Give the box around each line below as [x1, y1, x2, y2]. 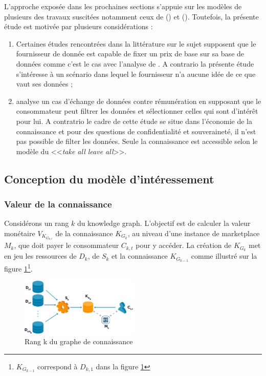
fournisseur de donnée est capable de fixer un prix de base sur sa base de [16, 48, 245, 59]
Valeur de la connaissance [4, 198, 112, 211]
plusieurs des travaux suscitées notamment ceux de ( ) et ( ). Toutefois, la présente [4, 11, 259, 22]
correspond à [37, 361, 78, 371]
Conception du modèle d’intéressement [4, 171, 214, 186]
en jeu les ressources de [4, 250, 77, 261]
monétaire [4, 227, 35, 238]
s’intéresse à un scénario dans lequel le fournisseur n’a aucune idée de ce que [16, 68, 256, 79]
